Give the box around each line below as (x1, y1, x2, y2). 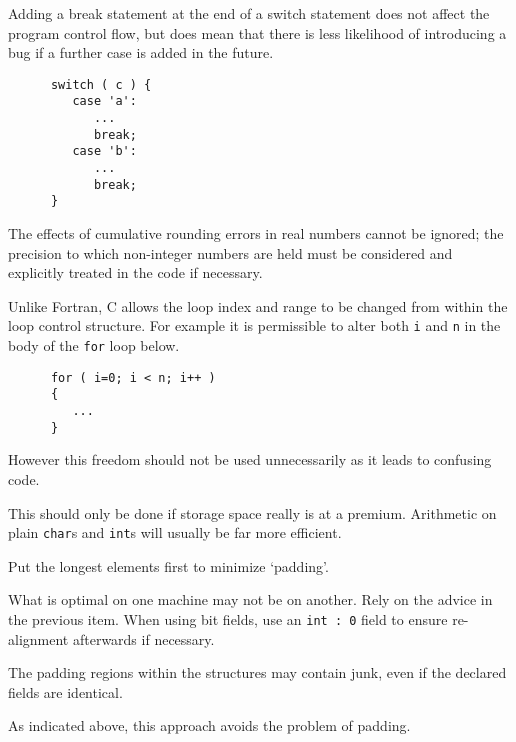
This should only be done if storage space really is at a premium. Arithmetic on (8, 502, 497, 523)
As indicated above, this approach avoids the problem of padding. (8, 715, 411, 736)
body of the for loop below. (8, 335, 180, 356)
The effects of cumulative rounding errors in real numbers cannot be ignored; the (8, 223, 504, 244)
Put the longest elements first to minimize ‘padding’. (8, 555, 329, 576)
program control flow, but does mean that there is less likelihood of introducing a (8, 22, 507, 43)
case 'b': (72, 144, 137, 159)
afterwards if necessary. (72, 628, 215, 649)
